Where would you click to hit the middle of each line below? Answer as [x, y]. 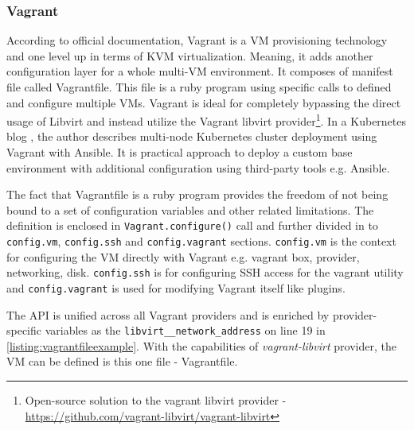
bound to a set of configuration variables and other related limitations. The [190, 209]
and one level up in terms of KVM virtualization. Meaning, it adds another [190, 55]
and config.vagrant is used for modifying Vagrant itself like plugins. [176, 287]
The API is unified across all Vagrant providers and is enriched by [168, 314]
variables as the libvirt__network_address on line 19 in [185, 330]
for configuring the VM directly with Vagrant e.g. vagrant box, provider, [183, 256]
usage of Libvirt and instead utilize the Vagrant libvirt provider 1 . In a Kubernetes [207, 120]
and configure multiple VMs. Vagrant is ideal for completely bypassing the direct [204, 102]
